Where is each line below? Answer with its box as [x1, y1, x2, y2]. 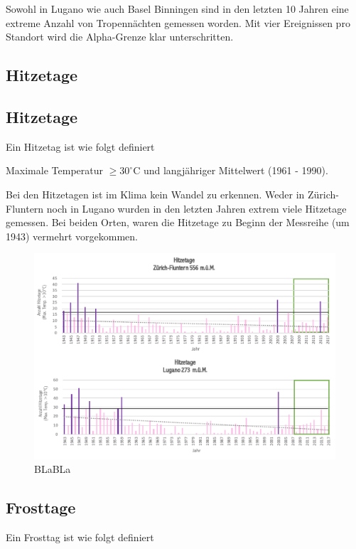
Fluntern [6, 201, 44, 215]
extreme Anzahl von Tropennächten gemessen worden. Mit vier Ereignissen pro [6, 15, 350, 30]
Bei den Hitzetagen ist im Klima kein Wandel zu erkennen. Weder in [6, 186, 305, 201]
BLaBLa [34, 462, 71, 476]
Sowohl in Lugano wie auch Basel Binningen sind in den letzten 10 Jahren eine [6, 1, 349, 16]
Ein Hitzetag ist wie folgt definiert [6, 139, 155, 154]
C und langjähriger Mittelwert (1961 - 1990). [133, 163, 328, 178]
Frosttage [6, 496, 76, 518]
